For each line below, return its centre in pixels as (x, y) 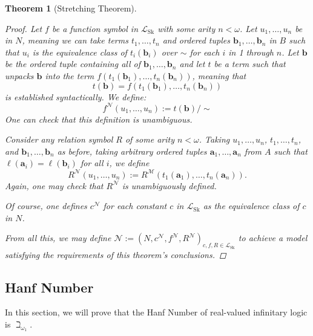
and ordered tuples (196, 40)
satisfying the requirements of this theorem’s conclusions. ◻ (116, 254)
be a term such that (250, 64)
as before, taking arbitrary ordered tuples (132, 151)
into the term (70, 75)
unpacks (19, 75)
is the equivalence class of (80, 52)
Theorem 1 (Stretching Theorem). (71, 8)
